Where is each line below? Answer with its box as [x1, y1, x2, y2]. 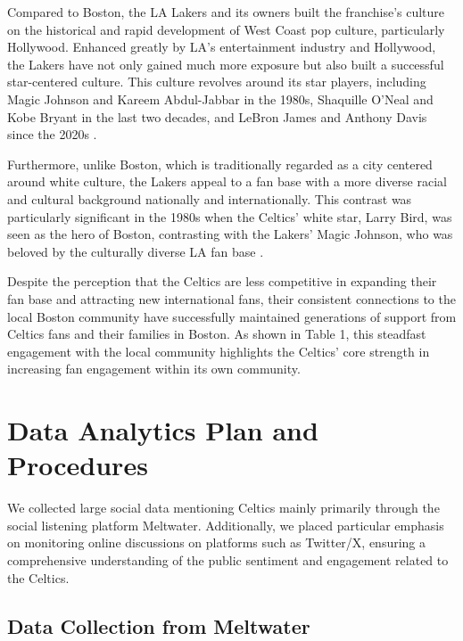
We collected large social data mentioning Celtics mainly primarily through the [7, 498, 440, 517]
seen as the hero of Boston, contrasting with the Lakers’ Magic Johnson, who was [7, 225, 453, 243]
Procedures [7, 447, 148, 483]
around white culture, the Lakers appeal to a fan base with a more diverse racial [7, 172, 447, 191]
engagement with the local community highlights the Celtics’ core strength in [7, 341, 430, 360]
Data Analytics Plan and [7, 412, 318, 448]
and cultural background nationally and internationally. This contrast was [7, 189, 412, 208]
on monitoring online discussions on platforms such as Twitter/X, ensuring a [7, 533, 426, 552]
